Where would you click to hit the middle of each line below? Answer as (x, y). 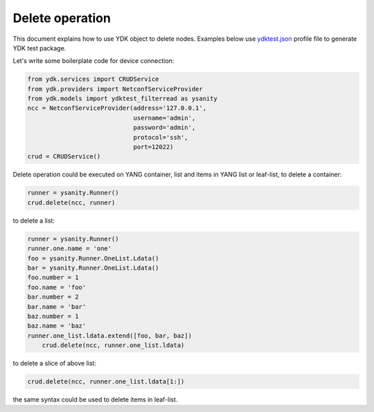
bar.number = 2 (53, 297)
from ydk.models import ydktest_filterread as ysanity (122, 99)
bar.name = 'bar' (57, 307)
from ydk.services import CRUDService (93, 79)
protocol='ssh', (161, 137)
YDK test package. (39, 48)
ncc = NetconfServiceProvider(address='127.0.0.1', (117, 108)
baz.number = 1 (53, 316)
